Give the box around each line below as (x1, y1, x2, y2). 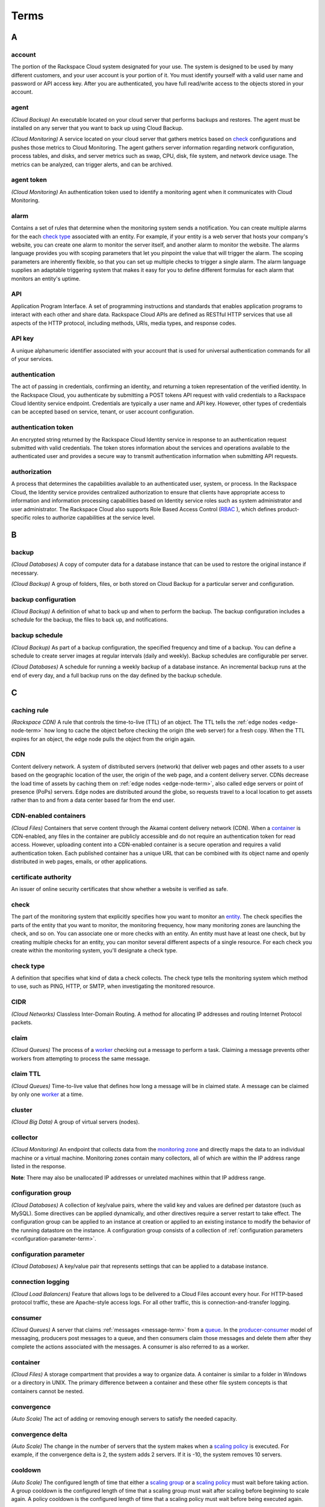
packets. (11, 1019, 32, 1026)
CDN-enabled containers (11, 811, 86, 820)
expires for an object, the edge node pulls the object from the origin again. (11, 735, 196, 743)
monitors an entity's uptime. (11, 275, 81, 282)
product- (277, 505, 300, 512)
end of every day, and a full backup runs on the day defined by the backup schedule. (11, 672, 222, 679)
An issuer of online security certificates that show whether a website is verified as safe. (11, 886, 228, 893)
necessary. (11, 569, 39, 576)
